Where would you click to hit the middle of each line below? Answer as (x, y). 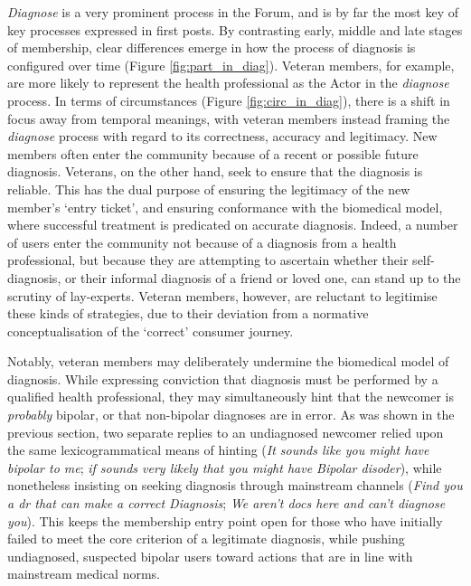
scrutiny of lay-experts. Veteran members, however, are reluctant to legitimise (222, 295)
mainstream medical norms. (84, 574)
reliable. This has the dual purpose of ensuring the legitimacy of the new (209, 189)
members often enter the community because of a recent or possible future (213, 153)
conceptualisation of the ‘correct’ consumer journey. (151, 331)
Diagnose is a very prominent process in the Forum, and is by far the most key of (233, 12)
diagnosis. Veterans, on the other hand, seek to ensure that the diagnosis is (215, 171)
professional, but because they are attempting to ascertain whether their (208, 260)
